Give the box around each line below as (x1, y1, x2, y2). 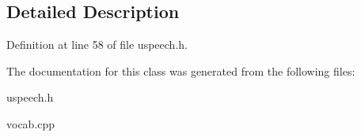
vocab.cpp (6, 115, 55, 131)
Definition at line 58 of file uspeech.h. (6, 36, 188, 53)
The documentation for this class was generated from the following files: (6, 62, 355, 79)
